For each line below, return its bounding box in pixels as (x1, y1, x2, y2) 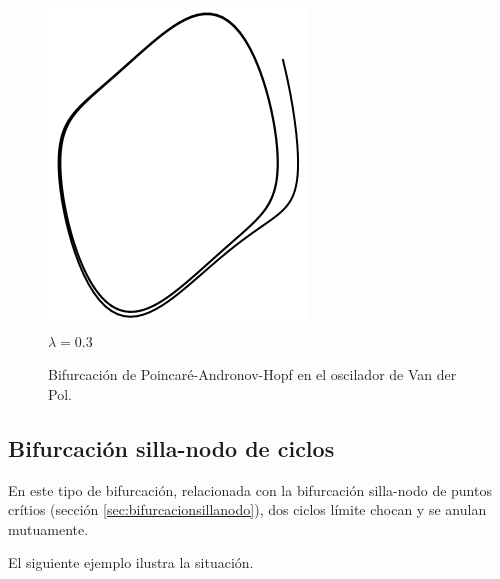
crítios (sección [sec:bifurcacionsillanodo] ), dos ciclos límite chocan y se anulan (8, 499, 487, 520)
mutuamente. (8, 518, 89, 539)
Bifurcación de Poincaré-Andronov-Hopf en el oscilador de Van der (48, 364, 457, 385)
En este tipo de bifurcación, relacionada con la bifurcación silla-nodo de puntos (8, 479, 492, 500)
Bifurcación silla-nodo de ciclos (8, 432, 335, 463)
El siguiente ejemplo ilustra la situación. (8, 552, 254, 573)
